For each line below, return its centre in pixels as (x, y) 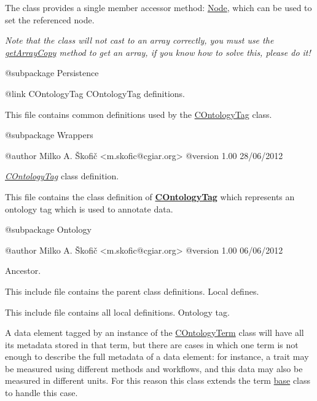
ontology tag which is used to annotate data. (89, 208)
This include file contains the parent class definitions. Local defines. (132, 291)
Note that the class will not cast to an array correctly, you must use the (139, 40)
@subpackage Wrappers (49, 135)
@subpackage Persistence (52, 73)
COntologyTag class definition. (62, 176)
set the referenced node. (50, 19)
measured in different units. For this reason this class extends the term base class (158, 380)
